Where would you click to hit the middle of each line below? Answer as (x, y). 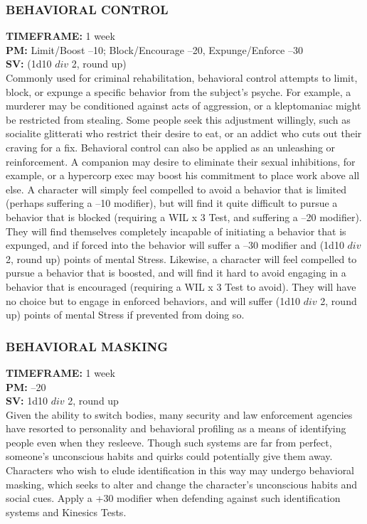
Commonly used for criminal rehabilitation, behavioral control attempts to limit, (182, 77)
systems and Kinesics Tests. (66, 512)
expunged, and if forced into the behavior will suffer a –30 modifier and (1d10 (175, 245)
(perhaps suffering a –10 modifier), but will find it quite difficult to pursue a (172, 203)
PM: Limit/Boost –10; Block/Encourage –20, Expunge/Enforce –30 (154, 49)
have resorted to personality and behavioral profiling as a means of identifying (176, 428)
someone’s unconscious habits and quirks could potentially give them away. (169, 456)
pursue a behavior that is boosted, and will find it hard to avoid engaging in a (176, 273)
